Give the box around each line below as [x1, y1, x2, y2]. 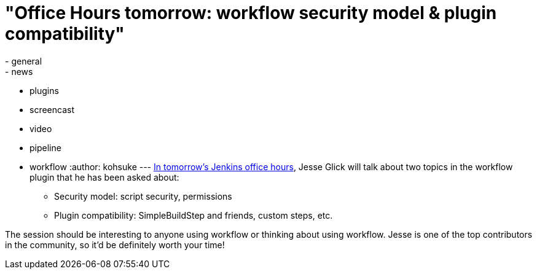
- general [5, 55, 42, 66]
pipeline [29, 142, 61, 153]
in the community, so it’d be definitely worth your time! [5, 239, 225, 250]
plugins [29, 85, 59, 96]
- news [5, 66, 33, 77]
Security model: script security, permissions [54, 190, 232, 202]
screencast [29, 104, 74, 115]
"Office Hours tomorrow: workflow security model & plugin [5, 2, 497, 23]
